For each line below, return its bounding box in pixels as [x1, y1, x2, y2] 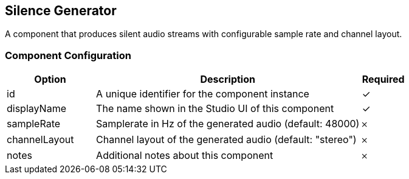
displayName [7, 102, 66, 115]
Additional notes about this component [96, 149, 273, 162]
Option [34, 73, 66, 86]
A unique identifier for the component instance [96, 88, 309, 100]
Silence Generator [5, 3, 117, 18]
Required [362, 73, 405, 86]
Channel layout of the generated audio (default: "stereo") [96, 133, 357, 146]
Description [200, 73, 255, 86]
